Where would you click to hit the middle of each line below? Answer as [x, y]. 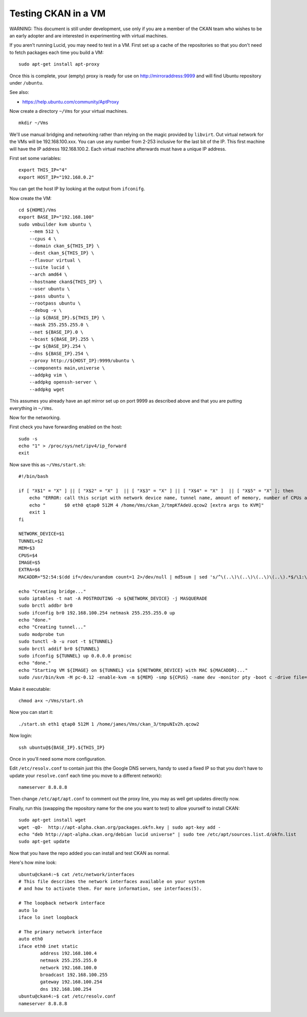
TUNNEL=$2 [31, 541]
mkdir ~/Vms [34, 123]
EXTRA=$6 [29, 570]
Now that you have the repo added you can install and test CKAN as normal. [90, 853]
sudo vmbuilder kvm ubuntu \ [55, 224]
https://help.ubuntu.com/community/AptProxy [71, 102]
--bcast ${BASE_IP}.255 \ [62, 339]
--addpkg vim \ [48, 375]
